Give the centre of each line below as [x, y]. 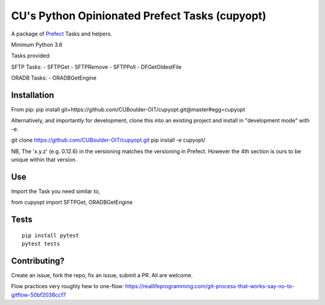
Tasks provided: [31, 56]
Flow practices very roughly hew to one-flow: [68, 286]
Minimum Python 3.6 [37, 45]
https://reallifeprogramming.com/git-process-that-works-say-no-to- [210, 286]
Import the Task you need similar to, [56, 191]
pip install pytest [51, 235]
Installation [32, 95]
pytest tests [41, 244]
